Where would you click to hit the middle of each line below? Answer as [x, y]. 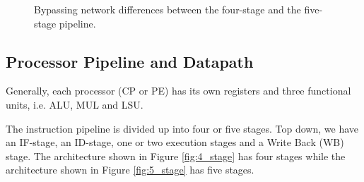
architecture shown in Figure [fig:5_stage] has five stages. [130, 170]
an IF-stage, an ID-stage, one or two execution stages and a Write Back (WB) [175, 142]
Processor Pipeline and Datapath [130, 61]
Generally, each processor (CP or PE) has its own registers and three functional [178, 91]
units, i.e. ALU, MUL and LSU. [75, 104]
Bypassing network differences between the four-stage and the [168, 9]
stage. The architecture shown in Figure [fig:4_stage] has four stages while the [176, 156]
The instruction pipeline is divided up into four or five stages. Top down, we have [182, 128]
